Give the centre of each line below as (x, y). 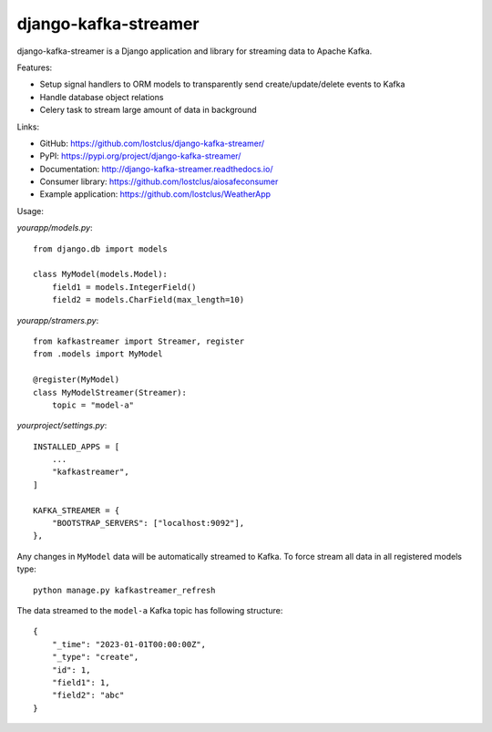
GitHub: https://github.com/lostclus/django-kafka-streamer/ (152, 143)
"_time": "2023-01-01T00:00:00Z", (129, 644)
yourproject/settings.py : (62, 426)
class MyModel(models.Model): (101, 274)
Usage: (31, 211)
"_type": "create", (95, 657)
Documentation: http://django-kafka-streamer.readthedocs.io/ (156, 169)
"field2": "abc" (88, 696)
